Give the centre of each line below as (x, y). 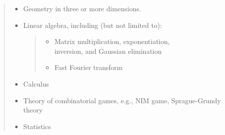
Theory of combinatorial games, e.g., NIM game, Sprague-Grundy (122, 100)
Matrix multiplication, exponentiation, (112, 41)
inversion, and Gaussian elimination (108, 51)
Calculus (36, 83)
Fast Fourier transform (88, 67)
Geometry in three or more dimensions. (82, 8)
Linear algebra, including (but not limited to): (93, 25)
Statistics (37, 126)
